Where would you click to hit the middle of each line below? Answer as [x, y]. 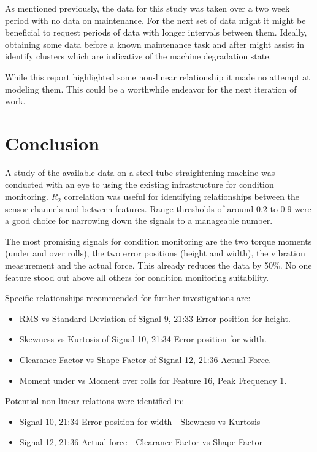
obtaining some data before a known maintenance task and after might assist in [155, 44]
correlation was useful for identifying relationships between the [182, 197]
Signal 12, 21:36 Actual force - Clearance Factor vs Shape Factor [141, 442]
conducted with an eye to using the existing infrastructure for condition [139, 184]
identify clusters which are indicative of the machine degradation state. [138, 56]
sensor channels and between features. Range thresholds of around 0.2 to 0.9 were [158, 208]
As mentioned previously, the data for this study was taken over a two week [147, 8]
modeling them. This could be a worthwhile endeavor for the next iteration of [151, 89]
